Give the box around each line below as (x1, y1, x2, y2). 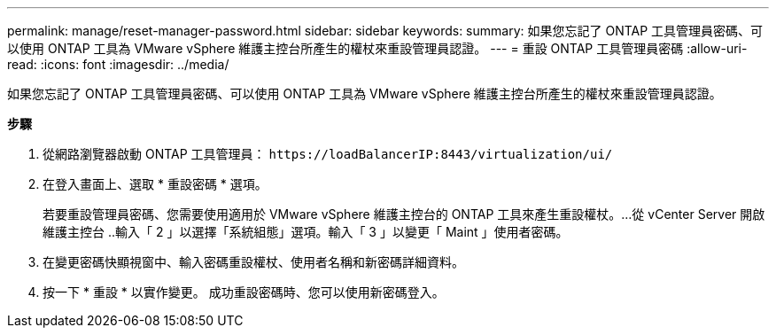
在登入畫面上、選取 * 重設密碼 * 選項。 (43, 176, 268, 191)
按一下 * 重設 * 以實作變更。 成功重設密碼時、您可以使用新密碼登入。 (43, 284, 445, 300)
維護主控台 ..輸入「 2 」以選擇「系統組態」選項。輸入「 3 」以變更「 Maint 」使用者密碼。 (43, 224, 569, 239)
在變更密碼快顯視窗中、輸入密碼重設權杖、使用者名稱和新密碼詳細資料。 (43, 254, 464, 269)
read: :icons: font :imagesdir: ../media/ (7, 57, 229, 72)
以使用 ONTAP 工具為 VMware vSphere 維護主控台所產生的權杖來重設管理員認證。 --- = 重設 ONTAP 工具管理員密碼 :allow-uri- (7, 41, 748, 56)
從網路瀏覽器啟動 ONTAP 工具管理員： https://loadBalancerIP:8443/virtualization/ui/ (43, 146, 613, 161)
